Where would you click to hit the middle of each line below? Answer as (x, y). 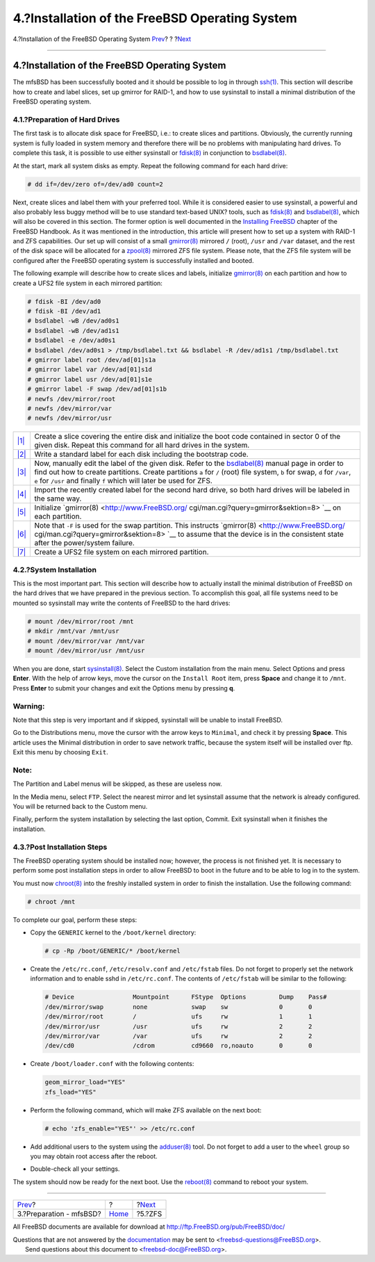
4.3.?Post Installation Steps (60, 847)
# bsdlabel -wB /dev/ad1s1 (73, 331)
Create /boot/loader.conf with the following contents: (112, 1064)
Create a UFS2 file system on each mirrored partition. (122, 552)
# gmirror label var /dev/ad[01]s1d (90, 370)
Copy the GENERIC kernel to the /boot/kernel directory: (113, 932)
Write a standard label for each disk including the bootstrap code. (142, 454)
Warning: (29, 706)
